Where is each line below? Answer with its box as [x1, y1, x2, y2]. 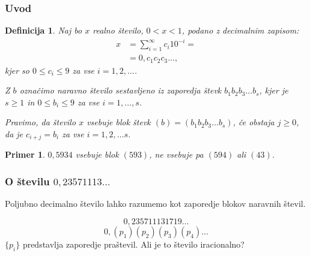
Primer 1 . [5, 148, 45, 161]
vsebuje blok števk [87, 116, 151, 128]
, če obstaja [232, 116, 275, 128]
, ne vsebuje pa [149, 148, 204, 161]
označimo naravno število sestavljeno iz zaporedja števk [19, 84, 222, 97]
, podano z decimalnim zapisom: [181, 24, 299, 37]
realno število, [93, 24, 144, 37]
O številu [5, 173, 50, 188]
